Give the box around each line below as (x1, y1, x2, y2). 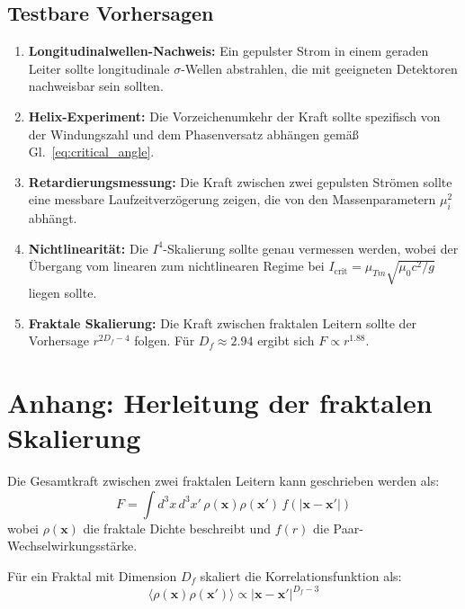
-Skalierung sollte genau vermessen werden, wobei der (163, 238, 459, 257)
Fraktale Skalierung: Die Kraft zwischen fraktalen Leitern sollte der (28, 313, 417, 332)
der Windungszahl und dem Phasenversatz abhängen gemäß (28, 124, 359, 143)
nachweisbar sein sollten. (28, 76, 164, 95)
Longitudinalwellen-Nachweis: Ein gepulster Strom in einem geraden (28, 41, 429, 60)
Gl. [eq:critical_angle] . (28, 142, 155, 161)
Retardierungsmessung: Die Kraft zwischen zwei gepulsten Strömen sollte (28, 172, 452, 191)
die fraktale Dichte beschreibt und (83, 518, 271, 537)
